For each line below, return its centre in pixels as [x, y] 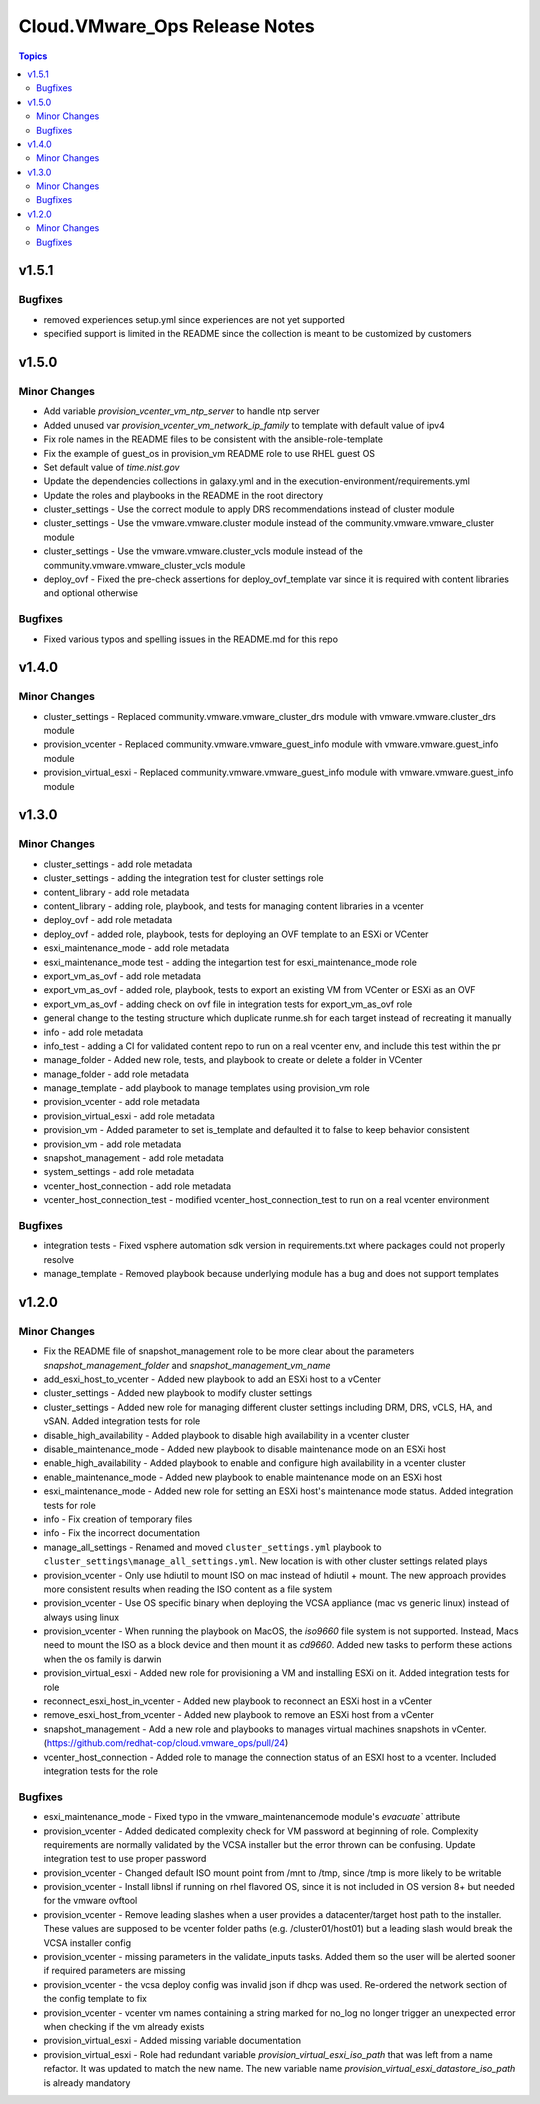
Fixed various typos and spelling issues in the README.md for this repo [191, 639]
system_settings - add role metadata [119, 1172]
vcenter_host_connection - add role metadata [137, 1186]
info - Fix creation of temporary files [118, 1519]
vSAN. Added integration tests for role [122, 1421]
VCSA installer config [87, 1942]
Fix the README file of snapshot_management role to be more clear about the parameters [229, 1351]
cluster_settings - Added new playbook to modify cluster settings [178, 1393]
